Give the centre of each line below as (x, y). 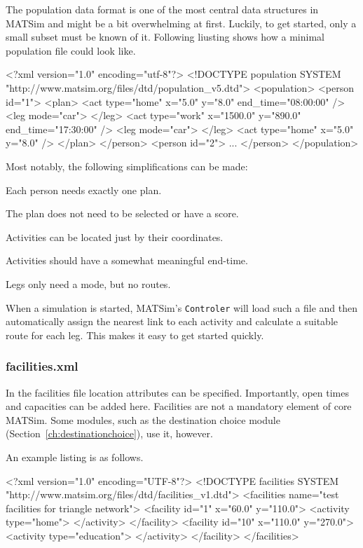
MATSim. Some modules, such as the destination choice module (143, 419)
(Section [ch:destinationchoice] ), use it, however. (109, 433)
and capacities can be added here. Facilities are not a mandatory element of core (179, 406)
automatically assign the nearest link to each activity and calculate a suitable (172, 321)
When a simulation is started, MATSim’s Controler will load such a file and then (181, 307)
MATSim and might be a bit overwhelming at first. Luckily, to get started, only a (181, 23)
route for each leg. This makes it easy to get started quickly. (135, 335)
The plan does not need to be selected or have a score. (122, 213)
